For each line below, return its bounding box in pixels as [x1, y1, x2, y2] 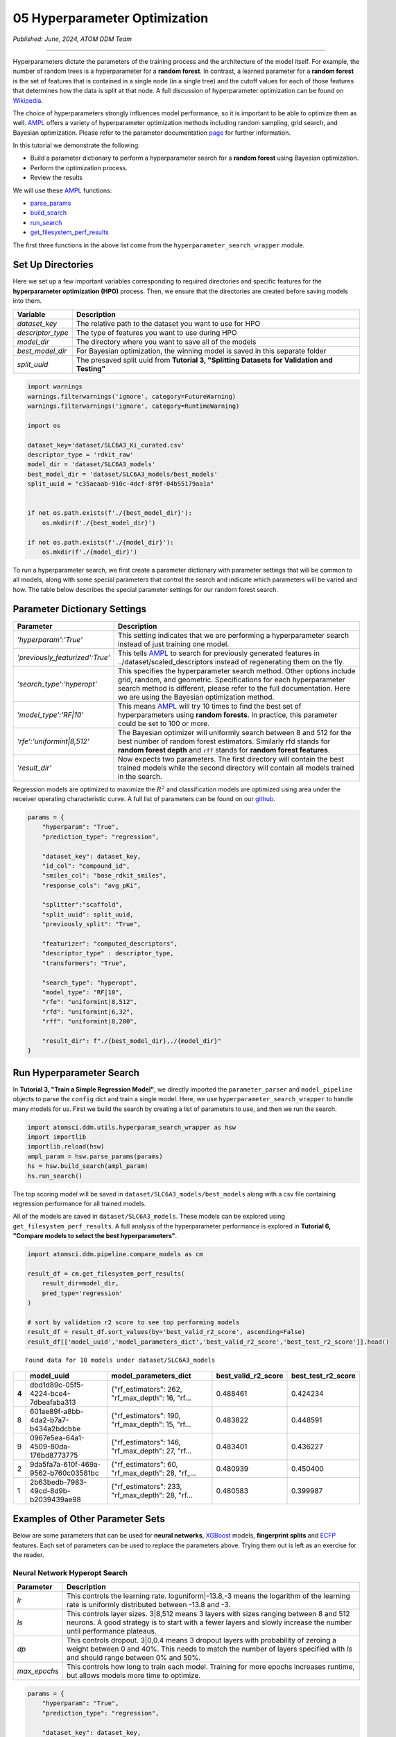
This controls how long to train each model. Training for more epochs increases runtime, [66, 1662, 355, 1672]
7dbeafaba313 [30, 1397, 76, 1407]
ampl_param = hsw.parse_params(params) [27, 1152, 163, 1160]
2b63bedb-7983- [30, 1477, 87, 1487]
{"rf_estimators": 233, [111, 1481, 182, 1491]
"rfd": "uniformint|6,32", [42, 1007, 135, 1016]
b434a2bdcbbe [30, 1424, 81, 1433]
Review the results [30, 174, 83, 182]
